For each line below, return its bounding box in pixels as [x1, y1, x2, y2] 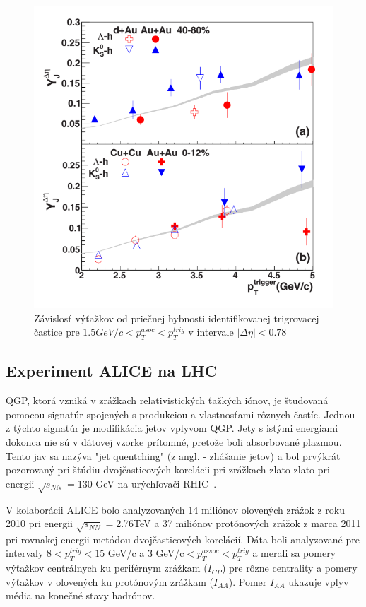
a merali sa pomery [252, 546, 336, 560]
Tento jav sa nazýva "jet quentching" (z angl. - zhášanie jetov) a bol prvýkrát [6, 448, 341, 463]
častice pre [34, 324, 80, 339]
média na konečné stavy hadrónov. [6, 588, 155, 603]
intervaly [6, 546, 44, 560]
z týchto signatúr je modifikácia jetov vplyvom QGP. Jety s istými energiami [6, 420, 338, 435]
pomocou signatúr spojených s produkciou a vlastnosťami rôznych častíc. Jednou [6, 406, 355, 421]
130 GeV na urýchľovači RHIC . [77, 476, 217, 490]
